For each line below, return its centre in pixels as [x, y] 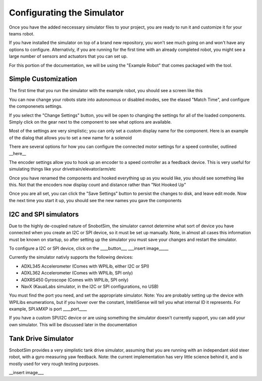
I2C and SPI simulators [44, 214]
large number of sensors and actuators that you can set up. [68, 56]
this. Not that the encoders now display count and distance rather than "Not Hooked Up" [98, 185]
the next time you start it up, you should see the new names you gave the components [95, 200]
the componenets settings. [36, 106]
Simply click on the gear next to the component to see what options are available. [90, 122]
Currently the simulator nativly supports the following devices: [71, 257]
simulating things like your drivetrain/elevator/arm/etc [63, 169]
